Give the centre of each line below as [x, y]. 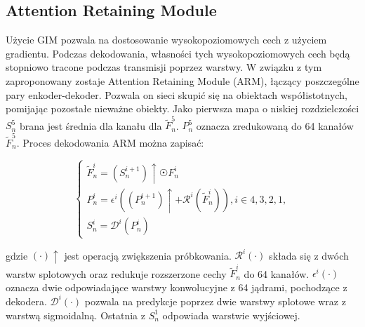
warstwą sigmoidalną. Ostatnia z [75, 315]
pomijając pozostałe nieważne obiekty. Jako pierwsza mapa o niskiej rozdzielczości [182, 108]
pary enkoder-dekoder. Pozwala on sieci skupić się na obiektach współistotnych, [177, 94]
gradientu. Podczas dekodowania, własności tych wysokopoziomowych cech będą [178, 53]
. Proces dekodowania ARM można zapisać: [110, 142]
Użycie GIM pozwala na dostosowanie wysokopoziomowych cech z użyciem [166, 40]
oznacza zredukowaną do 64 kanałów [275, 125]
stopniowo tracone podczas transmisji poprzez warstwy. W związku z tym [164, 67]
